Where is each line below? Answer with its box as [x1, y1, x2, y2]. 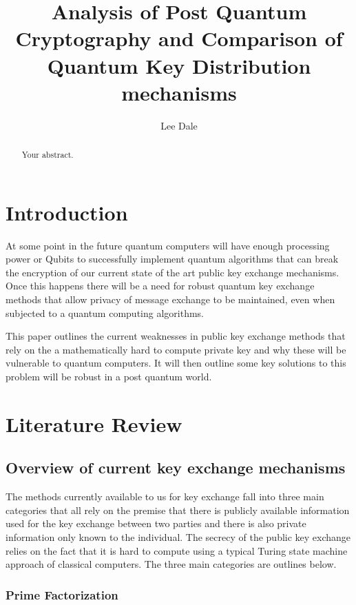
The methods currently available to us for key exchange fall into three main [6, 489, 324, 504]
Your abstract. [21, 149, 74, 161]
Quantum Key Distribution [47, 51, 311, 79]
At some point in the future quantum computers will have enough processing [6, 238, 330, 252]
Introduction [6, 198, 128, 226]
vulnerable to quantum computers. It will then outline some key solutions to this [6, 356, 346, 370]
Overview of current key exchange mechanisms [6, 457, 346, 478]
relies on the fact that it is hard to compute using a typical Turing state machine [6, 543, 348, 557]
